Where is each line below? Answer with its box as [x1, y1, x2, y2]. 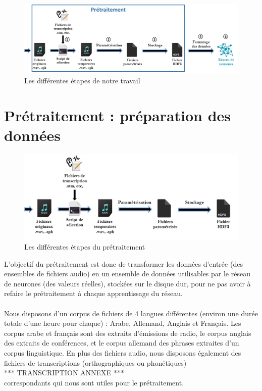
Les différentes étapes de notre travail [24, 75, 140, 86]
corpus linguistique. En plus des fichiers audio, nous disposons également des [4, 348, 241, 358]
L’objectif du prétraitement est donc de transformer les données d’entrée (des [4, 258, 243, 269]
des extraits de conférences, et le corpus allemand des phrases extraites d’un [4, 337, 239, 348]
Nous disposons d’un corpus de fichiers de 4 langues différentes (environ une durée [4, 308, 258, 318]
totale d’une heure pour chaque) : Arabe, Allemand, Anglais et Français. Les [4, 318, 241, 328]
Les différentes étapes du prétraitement [24, 241, 145, 252]
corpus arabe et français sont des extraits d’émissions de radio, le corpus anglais [4, 327, 251, 338]
